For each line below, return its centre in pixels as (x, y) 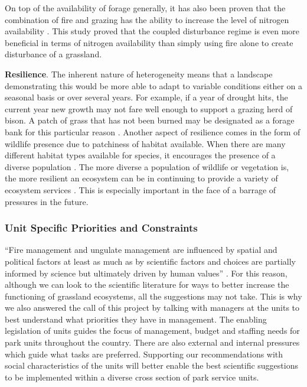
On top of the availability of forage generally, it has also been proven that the (145, 8)
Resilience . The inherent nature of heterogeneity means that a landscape (139, 74)
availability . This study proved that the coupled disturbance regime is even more (152, 31)
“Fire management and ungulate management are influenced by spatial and (141, 250)
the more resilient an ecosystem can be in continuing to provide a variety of (141, 178)
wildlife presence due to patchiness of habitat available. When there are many (145, 143)
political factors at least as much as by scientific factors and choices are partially (150, 261)
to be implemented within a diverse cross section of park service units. (132, 377)
